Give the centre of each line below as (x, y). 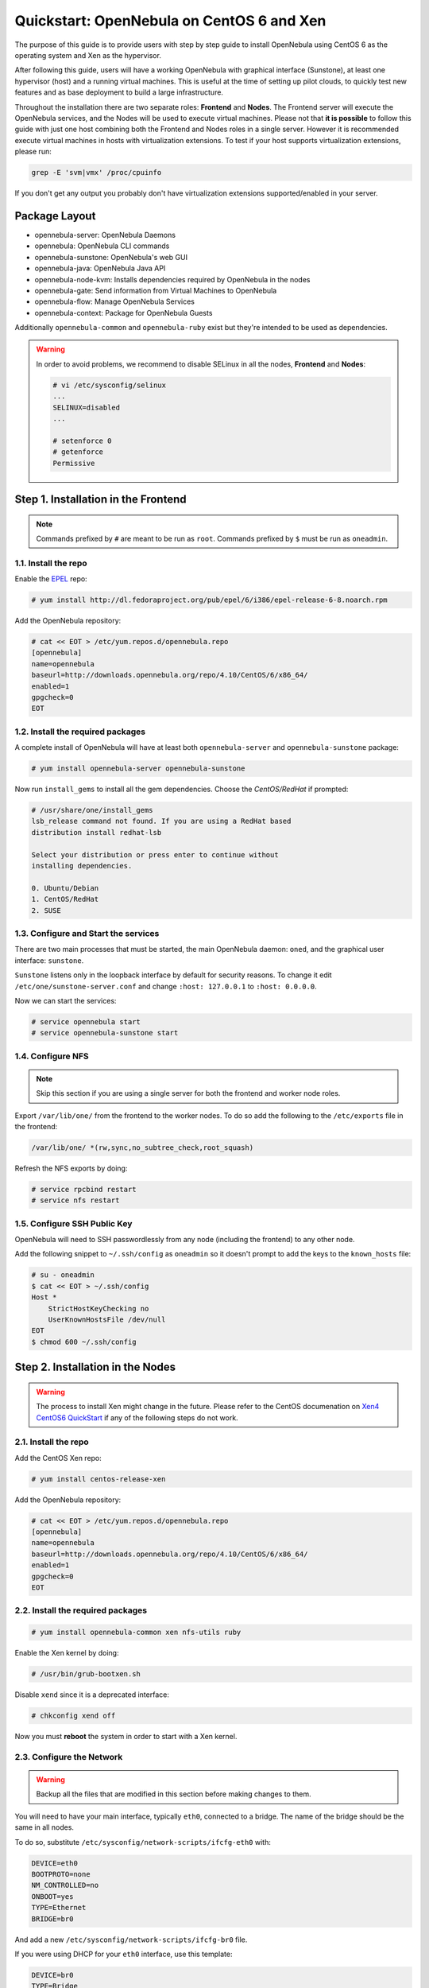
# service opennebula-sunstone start (105, 1033)
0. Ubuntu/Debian (65, 888)
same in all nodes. (44, 1827)
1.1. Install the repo (51, 563)
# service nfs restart (75, 1200)
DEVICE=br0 (52, 1975)
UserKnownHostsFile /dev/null (107, 1320)
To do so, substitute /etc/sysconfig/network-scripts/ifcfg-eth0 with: (143, 1842)
